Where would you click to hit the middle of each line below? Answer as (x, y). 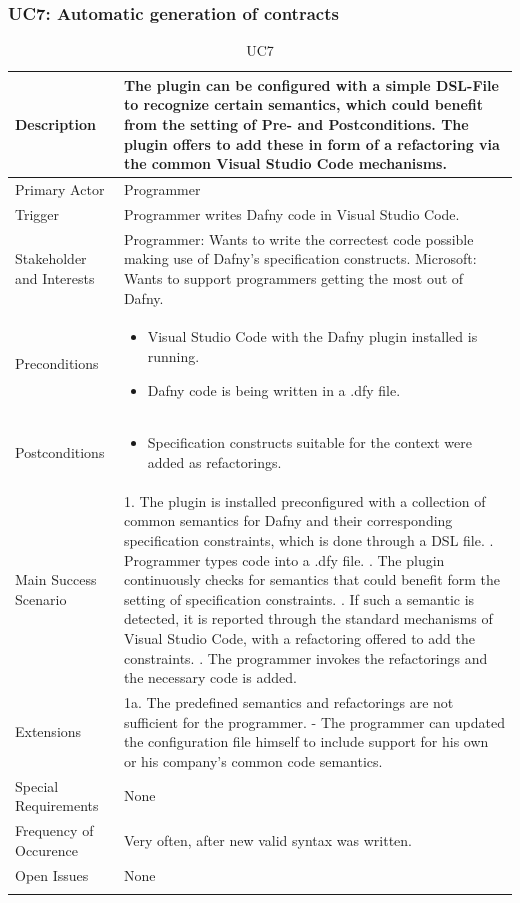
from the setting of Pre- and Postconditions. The (296, 124)
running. (173, 355)
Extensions (48, 731)
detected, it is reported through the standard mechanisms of (308, 618)
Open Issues (52, 874)
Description (56, 124)
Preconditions (57, 362)
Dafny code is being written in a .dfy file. (274, 389)
